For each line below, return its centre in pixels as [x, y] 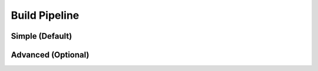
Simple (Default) [42, 36]
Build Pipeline [45, 15]
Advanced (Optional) [50, 55]
